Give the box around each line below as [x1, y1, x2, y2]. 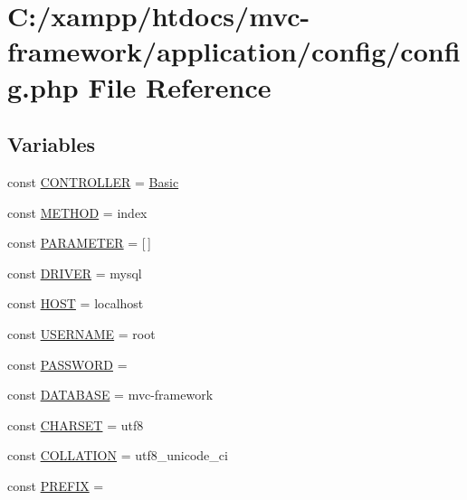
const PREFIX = [7, 476, 104, 495]
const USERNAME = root [7, 324, 156, 343]
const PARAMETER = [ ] [7, 233, 151, 252]
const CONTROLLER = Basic [7, 172, 179, 191]
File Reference [88, 68, 272, 105]
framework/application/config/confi [7, 33, 461, 70]
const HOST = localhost [7, 294, 144, 313]
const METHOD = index [7, 203, 148, 222]
